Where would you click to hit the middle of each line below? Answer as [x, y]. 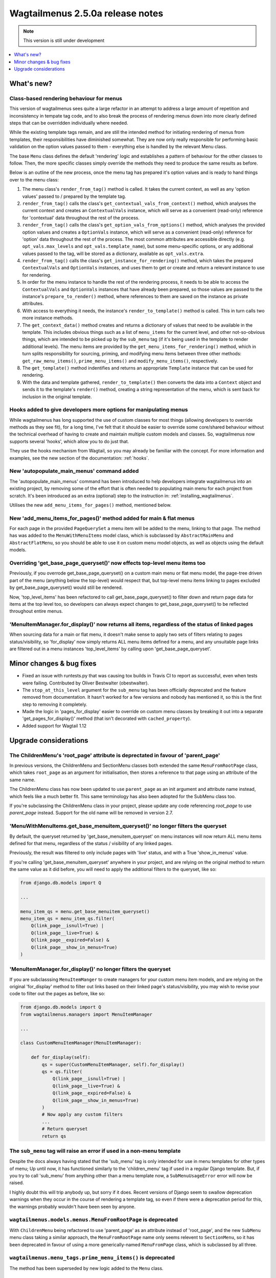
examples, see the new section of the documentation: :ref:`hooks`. [79, 458]
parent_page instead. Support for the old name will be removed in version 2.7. [91, 813]
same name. [22, 780]
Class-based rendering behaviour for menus [66, 98]
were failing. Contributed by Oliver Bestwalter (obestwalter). [86, 683]
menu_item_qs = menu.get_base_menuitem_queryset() [85, 911]
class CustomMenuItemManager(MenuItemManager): [81, 1043]
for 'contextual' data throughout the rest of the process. [81, 218]
